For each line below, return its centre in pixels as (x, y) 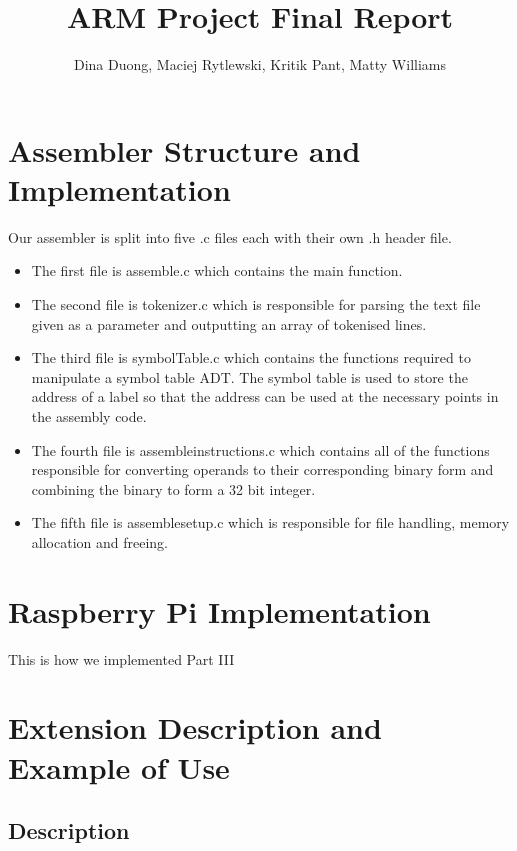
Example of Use (119, 766)
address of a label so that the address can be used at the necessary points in (265, 396)
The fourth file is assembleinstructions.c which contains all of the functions (260, 449)
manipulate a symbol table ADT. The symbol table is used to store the (249, 376)
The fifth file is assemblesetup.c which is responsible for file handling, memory (270, 522)
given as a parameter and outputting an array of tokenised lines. (229, 323)
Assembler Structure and (184, 149)
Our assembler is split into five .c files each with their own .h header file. (230, 236)
